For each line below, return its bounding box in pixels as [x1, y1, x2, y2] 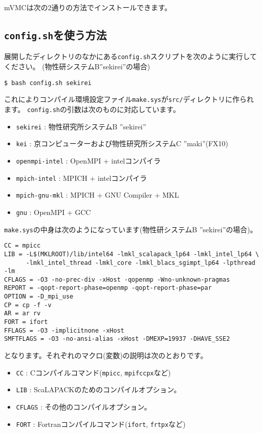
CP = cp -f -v [4, 301, 52, 309]
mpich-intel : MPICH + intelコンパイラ [16, 172, 147, 183]
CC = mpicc [4, 242, 41, 250]
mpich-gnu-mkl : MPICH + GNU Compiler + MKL [16, 190, 179, 200]
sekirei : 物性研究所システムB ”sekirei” [16, 121, 147, 131]
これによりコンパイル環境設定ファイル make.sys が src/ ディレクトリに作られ [4, 94, 254, 104]
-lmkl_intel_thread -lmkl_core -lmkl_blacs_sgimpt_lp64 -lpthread [25, 259, 255, 266]
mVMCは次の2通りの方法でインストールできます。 [4, 2, 172, 12]
